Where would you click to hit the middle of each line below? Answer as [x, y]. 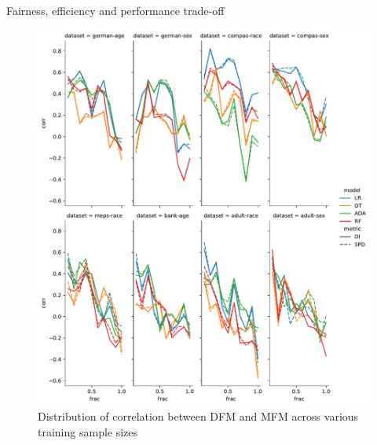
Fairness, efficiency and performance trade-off [115, 10]
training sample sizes [88, 431]
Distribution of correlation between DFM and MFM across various [198, 416]
